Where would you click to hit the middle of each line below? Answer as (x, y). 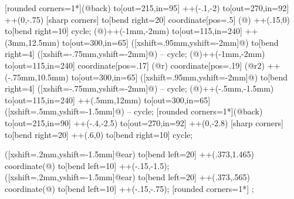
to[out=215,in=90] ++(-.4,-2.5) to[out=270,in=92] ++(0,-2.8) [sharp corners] (144, 122)
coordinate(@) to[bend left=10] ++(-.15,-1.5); (87, 165)
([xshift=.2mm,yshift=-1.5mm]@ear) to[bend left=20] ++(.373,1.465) (129, 154)
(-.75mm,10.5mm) (37, 77)
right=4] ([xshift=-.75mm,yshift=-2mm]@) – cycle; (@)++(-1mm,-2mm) (135, 54)
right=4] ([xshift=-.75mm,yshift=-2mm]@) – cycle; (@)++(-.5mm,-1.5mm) (139, 88)
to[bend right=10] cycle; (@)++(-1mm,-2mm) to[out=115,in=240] (124, 31)
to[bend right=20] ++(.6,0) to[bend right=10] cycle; (99, 134)
